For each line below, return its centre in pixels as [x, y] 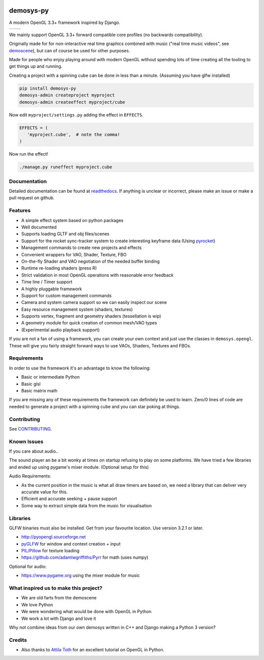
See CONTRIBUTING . [31, 429]
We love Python [37, 605]
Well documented [39, 227]
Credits [18, 640]
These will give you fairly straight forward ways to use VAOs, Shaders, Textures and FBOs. [100, 345]
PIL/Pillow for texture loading [50, 551]
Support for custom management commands [66, 296]
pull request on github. [32, 198]
